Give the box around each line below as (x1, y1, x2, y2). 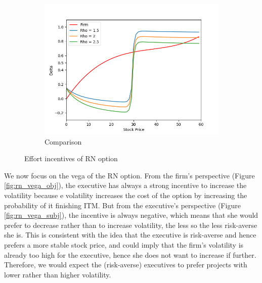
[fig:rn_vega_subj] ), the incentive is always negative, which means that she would (4, 210, 258, 220)
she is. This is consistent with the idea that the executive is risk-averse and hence (4, 229, 256, 240)
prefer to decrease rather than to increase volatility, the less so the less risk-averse (4, 219, 257, 230)
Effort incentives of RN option (24, 153, 118, 164)
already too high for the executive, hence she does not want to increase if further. (4, 249, 256, 260)
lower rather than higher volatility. (4, 269, 111, 279)
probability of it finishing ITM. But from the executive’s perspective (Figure (4, 200, 241, 210)
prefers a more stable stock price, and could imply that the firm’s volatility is (4, 239, 244, 250)
